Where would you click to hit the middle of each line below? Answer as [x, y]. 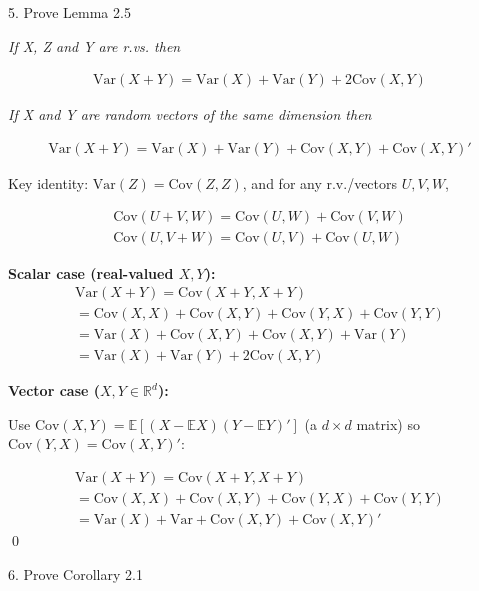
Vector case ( [54, 390]
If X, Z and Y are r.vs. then [94, 45]
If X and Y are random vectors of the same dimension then [190, 114]
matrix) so [388, 423]
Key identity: [48, 182]
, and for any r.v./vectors [320, 182]
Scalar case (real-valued [91, 272]
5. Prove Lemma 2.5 [69, 12]
